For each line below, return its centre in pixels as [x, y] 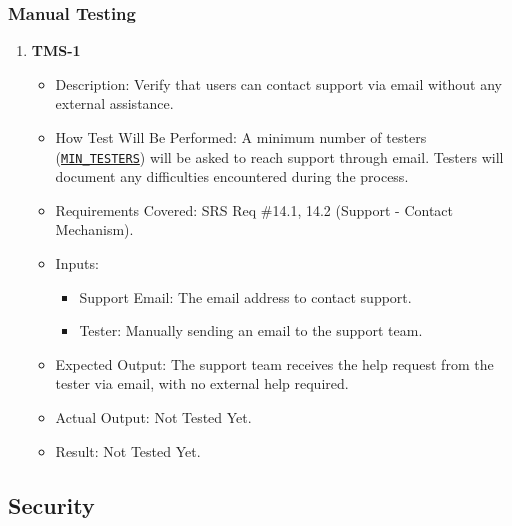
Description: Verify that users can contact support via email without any [278, 83]
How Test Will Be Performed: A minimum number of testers [241, 137]
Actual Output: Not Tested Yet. [153, 417]
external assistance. [114, 103]
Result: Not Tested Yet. [128, 450]
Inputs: [77, 263]
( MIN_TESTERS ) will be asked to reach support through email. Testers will [279, 156]
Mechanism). [94, 229]
